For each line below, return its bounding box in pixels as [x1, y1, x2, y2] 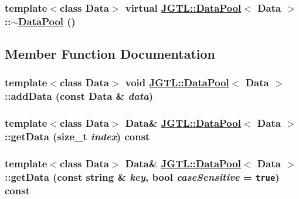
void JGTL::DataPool [125, 75, 229, 90]
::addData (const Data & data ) [5, 89, 154, 103]
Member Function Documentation [5, 45, 216, 63]
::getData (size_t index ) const [5, 129, 150, 144]
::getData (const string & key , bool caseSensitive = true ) [5, 169, 280, 184]
